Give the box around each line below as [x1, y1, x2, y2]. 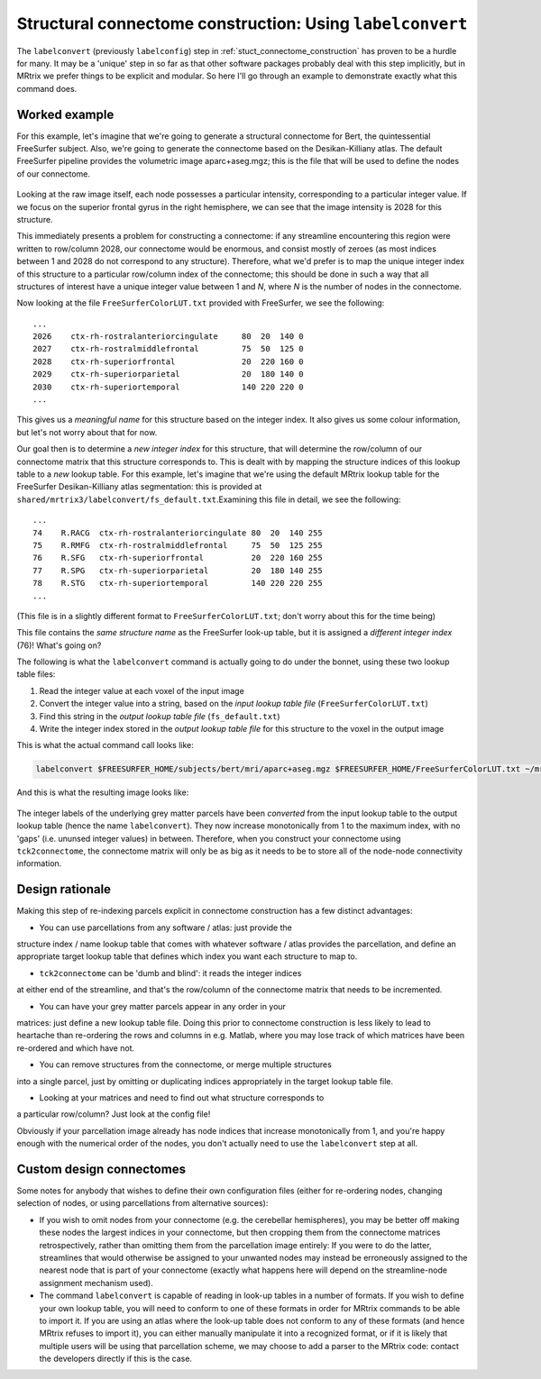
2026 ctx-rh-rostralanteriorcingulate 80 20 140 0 [32, 332, 304, 342]
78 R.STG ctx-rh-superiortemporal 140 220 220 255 [32, 578, 324, 589]
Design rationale [16, 881, 112, 897]
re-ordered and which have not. [16, 1042, 135, 1054]
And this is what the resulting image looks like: [16, 787, 189, 798]
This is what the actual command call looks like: [16, 740, 194, 751]
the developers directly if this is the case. [39, 1353, 193, 1365]
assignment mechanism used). [39, 1277, 153, 1288]
